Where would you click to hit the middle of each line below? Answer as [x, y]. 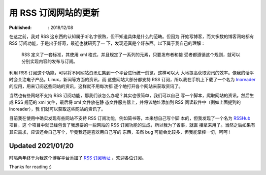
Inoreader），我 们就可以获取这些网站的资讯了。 [57, 109]
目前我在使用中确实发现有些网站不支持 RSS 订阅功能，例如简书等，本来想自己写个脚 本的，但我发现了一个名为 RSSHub [130, 118]
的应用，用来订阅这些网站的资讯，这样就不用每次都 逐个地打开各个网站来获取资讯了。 [96, 87]
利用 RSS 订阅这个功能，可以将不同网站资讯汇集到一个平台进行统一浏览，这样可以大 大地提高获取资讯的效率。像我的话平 [132, 73]
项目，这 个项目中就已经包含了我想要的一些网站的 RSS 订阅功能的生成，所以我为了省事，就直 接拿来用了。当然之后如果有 [132, 125]
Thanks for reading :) [30, 167]
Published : [20, 28]
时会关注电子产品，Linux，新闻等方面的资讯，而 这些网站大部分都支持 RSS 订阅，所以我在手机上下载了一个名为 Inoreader [132, 79]
